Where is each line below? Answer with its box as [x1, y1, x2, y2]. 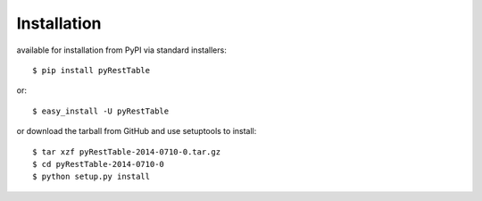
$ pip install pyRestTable [32, 65, 151, 75]
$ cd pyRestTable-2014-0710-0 [32, 159, 165, 169]
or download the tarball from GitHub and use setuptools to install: [16, 126, 257, 137]
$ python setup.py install [32, 172, 151, 182]
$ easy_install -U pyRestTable [32, 105, 170, 116]
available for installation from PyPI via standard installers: [16, 45, 227, 55]
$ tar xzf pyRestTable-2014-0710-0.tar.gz [32, 147, 221, 156]
